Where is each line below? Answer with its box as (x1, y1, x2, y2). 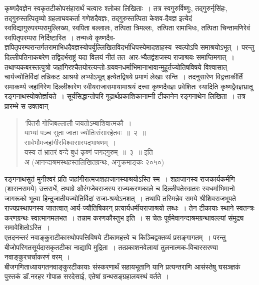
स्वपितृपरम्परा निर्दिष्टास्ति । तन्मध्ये (4, 32, 93, 42)
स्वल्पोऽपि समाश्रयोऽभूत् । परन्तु (175, 42, 254, 52)
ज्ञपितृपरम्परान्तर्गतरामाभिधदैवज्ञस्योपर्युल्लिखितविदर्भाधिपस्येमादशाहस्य (4, 42, 172, 52)
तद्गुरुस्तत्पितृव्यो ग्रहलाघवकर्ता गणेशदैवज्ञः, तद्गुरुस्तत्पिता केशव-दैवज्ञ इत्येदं (4, 12, 192, 23)
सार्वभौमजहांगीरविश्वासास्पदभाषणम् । (24, 137, 116, 147)
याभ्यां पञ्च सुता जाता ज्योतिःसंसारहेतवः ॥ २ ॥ (24, 127, 146, 138)
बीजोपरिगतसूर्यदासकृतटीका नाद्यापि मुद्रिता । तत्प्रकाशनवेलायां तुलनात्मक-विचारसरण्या (4, 242, 218, 252)
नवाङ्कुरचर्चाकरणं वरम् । (4, 252, 70, 262)
